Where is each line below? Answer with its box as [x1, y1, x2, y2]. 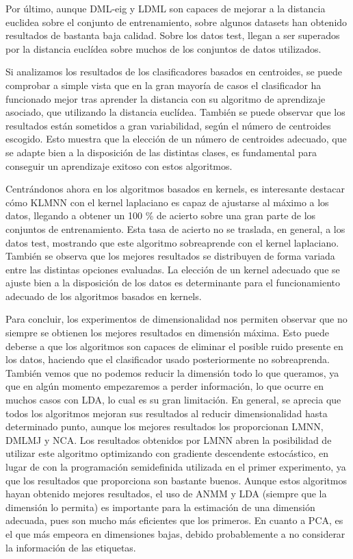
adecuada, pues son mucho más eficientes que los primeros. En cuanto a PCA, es [5, 513, 343, 527]
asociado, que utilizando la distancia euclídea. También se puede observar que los [5, 105, 345, 119]
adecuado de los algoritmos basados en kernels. [5, 288, 202, 303]
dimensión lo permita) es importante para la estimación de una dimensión [5, 499, 315, 514]
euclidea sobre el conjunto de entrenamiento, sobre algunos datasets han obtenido [5, 14, 348, 29]
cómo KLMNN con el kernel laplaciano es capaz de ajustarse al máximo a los [5, 195, 329, 209]
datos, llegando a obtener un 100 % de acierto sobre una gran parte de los [5, 208, 316, 223]
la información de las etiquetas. [5, 540, 136, 554]
